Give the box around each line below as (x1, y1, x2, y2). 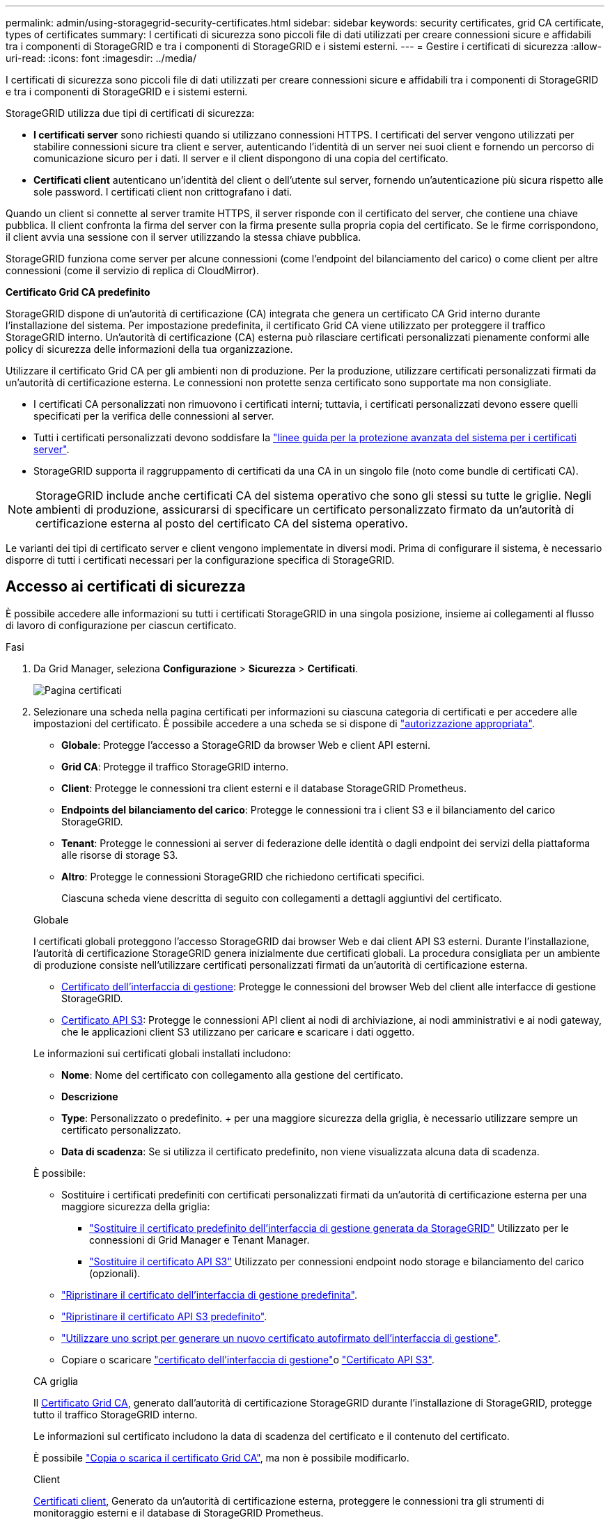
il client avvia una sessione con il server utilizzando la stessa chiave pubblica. (6, 231, 361, 243)
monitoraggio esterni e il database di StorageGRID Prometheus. (33, 1506, 324, 1519)
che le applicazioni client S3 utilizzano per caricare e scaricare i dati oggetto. (61, 1025, 415, 1038)
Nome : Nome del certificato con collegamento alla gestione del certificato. (61, 1068, 403, 1081)
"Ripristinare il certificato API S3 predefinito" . (61, 1310, 267, 1322)
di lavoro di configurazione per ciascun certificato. (6, 619, 237, 631)
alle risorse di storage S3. (61, 848, 178, 861)
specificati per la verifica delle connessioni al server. (33, 410, 274, 422)
